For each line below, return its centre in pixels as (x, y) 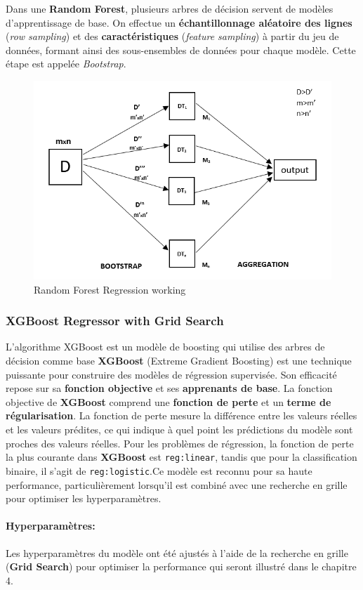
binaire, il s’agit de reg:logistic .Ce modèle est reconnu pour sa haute (159, 470)
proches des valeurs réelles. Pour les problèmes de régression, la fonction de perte (180, 443)
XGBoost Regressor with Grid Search (115, 321)
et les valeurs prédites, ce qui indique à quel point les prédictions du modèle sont (179, 430)
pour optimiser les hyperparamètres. (84, 498)
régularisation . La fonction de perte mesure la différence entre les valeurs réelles (181, 415)
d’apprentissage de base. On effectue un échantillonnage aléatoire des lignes (179, 22)
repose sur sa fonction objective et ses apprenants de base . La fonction (169, 388)
